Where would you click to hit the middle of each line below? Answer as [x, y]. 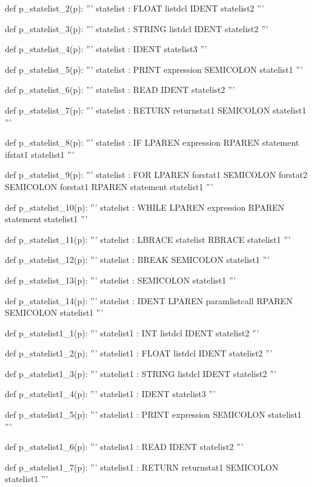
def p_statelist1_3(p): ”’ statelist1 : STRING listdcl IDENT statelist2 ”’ [141, 373]
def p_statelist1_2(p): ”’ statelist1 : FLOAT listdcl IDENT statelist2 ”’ [139, 353]
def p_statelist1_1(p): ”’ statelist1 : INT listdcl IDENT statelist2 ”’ [132, 332]
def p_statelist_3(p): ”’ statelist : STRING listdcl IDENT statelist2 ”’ [137, 28]
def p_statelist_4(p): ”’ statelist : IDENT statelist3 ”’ [106, 49]
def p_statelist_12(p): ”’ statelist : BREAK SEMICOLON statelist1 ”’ [137, 260]
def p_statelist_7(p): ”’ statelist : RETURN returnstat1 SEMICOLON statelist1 [156, 110]
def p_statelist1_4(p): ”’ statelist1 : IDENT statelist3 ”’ [110, 394]
